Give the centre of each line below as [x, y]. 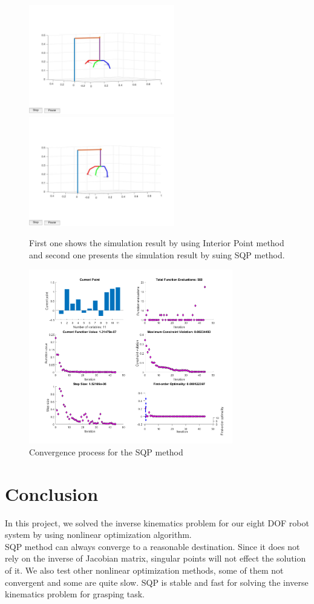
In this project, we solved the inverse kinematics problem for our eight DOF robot [157, 522]
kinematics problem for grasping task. [75, 594]
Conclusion [52, 493]
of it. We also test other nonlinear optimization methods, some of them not [144, 570]
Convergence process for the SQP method [106, 451]
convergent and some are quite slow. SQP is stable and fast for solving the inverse [157, 582]
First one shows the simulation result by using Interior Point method [157, 243]
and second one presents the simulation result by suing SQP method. [157, 254]
